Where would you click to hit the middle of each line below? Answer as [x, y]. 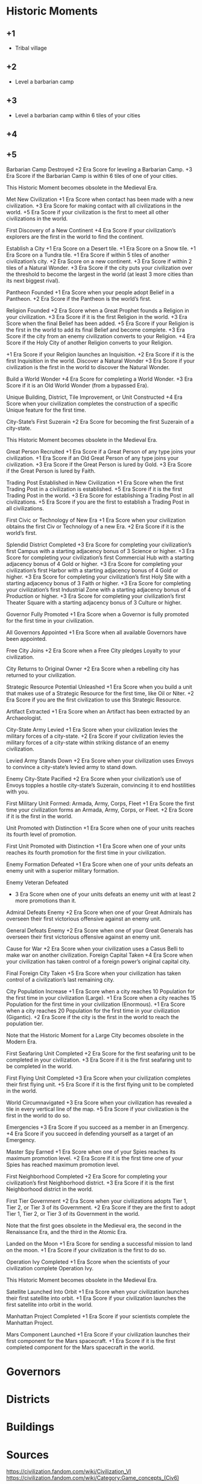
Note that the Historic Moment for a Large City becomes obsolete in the [95, 1035]
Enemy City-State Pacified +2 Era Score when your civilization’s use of [94, 778]
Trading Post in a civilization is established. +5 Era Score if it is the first [94, 489]
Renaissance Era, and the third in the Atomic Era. [67, 1232]
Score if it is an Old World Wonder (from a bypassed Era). [77, 385]
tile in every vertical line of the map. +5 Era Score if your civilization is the [97, 1109]
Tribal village [31, 48]
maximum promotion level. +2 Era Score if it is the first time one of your [95, 1158]
